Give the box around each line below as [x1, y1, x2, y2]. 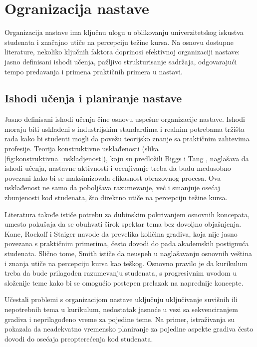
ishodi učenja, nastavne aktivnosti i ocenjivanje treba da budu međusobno [4, 163, 231, 173]
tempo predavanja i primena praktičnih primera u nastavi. [4, 66, 183, 76]
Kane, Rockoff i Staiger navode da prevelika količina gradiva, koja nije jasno [4, 228, 238, 239]
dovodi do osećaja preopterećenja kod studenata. [4, 333, 153, 344]
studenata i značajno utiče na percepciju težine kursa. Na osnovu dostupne [4, 36, 234, 47]
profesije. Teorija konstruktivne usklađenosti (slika [4, 143, 159, 154]
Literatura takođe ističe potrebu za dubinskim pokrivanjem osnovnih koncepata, [4, 209, 250, 219]
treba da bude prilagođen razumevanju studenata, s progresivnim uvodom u [4, 268, 237, 278]
